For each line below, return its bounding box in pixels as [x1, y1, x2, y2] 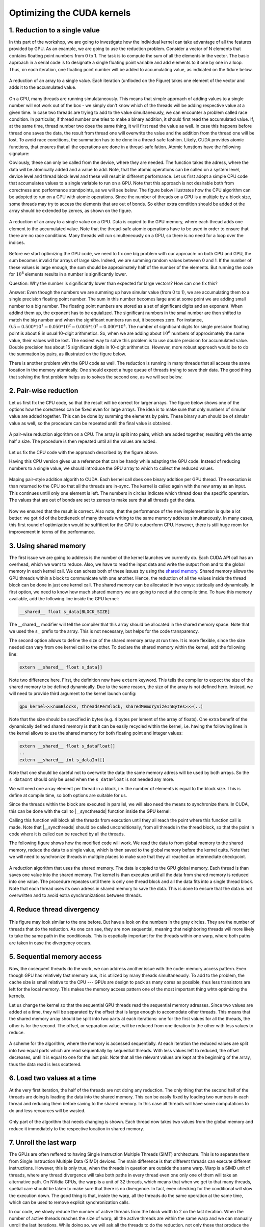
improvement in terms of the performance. [9, 529, 95, 534]
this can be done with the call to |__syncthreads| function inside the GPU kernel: [9, 808, 171, 814]
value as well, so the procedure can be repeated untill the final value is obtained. [9, 420, 172, 426]
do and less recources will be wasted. [9, 1107, 86, 1114]
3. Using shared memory [9, 541, 86, 550]
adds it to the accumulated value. [9, 84, 77, 90]
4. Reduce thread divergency [9, 905, 100, 913]
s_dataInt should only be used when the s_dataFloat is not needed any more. [9, 776, 175, 782]
